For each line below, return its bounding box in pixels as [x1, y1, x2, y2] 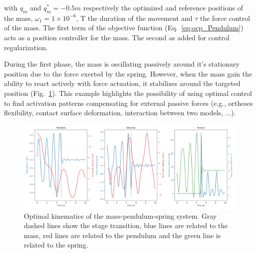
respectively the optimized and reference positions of [83, 2, 243, 12]
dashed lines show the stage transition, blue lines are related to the [24, 220, 228, 231]
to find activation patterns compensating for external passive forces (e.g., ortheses [4, 97, 253, 108]
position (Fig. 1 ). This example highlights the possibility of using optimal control [4, 87, 252, 98]
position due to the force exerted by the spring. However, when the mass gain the [4, 68, 252, 79]
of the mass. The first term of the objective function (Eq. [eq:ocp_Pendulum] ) [4, 22, 244, 33]
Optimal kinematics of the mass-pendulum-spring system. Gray [24, 210, 217, 221]
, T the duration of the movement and [76, 12, 193, 23]
